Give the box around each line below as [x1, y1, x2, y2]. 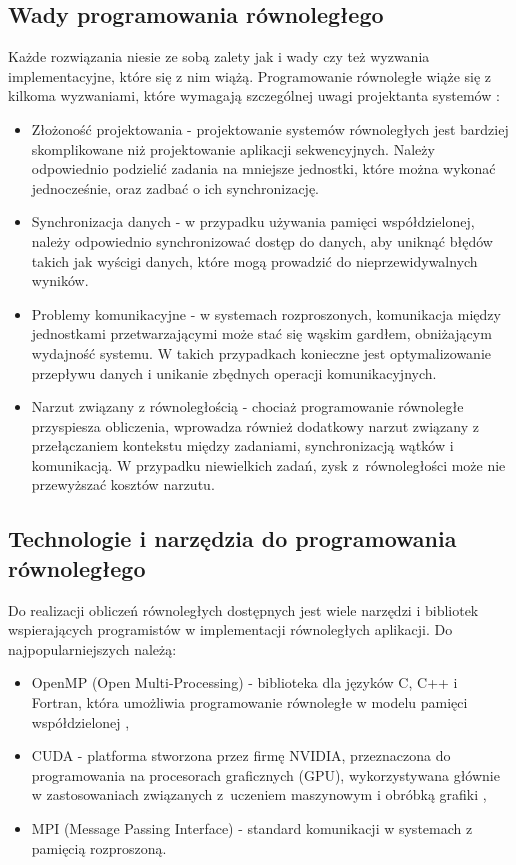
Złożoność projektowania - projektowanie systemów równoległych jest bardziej [31, 118, 509, 139]
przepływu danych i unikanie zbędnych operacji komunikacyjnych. [31, 362, 437, 383]
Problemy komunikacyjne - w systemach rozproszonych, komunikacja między [31, 303, 501, 324]
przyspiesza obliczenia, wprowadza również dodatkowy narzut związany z [31, 415, 479, 436]
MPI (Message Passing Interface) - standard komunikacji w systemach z [31, 818, 473, 839]
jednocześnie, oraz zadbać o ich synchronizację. [31, 177, 320, 198]
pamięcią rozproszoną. [31, 837, 167, 858]
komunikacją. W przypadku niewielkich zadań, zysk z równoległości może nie [31, 454, 506, 475]
